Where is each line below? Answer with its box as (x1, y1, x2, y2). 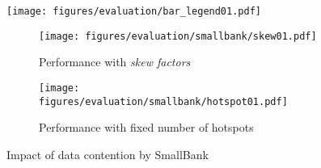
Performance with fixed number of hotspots (39, 119, 254, 136)
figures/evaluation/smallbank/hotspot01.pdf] (39, 95, 288, 107)
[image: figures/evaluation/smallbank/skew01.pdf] (39, 30, 317, 42)
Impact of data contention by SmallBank (6, 145, 209, 162)
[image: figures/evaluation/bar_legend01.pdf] (6, 6, 261, 17)
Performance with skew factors (39, 53, 191, 70)
